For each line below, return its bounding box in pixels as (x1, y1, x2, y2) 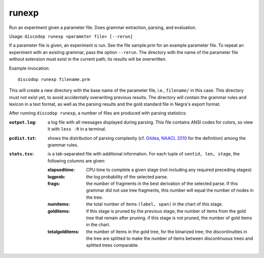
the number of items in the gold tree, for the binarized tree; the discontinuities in (86, 229, 247, 234)
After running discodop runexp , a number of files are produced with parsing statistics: (9, 110, 187, 116)
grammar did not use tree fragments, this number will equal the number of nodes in (86, 187, 254, 193)
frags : (47, 181, 61, 186)
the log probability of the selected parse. (86, 174, 168, 180)
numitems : (47, 201, 70, 207)
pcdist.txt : (9, 135, 37, 141)
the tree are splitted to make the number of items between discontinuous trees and (86, 235, 253, 241)
